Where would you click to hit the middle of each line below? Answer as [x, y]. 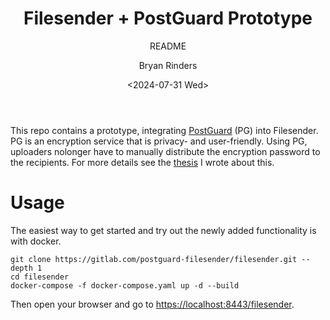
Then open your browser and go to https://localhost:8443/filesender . [152, 304]
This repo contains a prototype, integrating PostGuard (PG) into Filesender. [164, 130]
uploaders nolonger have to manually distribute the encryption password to [165, 151]
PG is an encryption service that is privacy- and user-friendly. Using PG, [159, 141]
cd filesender [40, 277]
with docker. [36, 241]
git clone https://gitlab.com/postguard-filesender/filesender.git [154, 259]
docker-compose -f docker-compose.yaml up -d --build [125, 285]
